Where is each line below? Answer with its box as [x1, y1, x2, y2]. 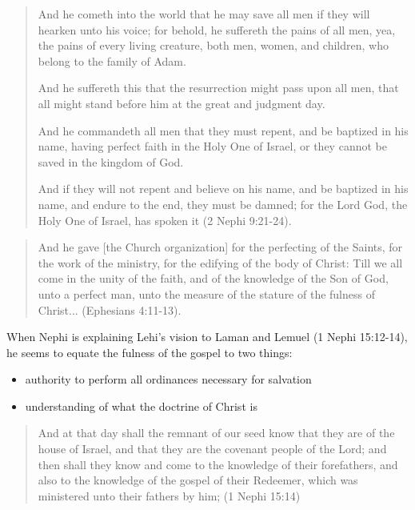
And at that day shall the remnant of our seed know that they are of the [38, 424, 395, 441]
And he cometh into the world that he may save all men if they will [38, 6, 370, 22]
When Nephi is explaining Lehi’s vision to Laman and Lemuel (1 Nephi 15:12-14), [6, 328, 408, 345]
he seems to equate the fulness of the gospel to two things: [6, 343, 293, 360]
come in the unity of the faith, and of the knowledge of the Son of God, [38, 270, 389, 287]
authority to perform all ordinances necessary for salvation [25, 371, 312, 388]
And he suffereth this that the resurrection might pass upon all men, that [38, 79, 399, 96]
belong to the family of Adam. [38, 52, 186, 69]
